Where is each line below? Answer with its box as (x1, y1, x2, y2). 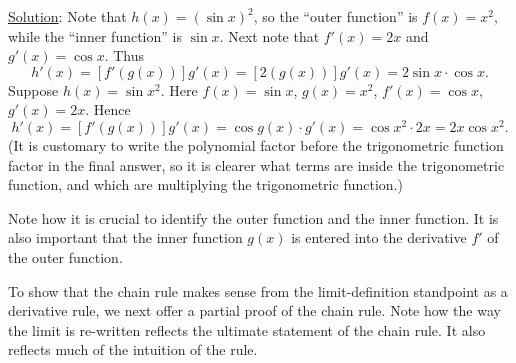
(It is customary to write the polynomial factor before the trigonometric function (8, 135, 504, 156)
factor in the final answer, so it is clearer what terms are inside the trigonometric (8, 154, 505, 175)
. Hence (85, 99, 131, 120)
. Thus (104, 45, 145, 66)
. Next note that (219, 25, 320, 46)
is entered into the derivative (291, 227, 467, 248)
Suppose (8, 79, 59, 100)
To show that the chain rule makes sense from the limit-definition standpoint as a (8, 280, 508, 301)
